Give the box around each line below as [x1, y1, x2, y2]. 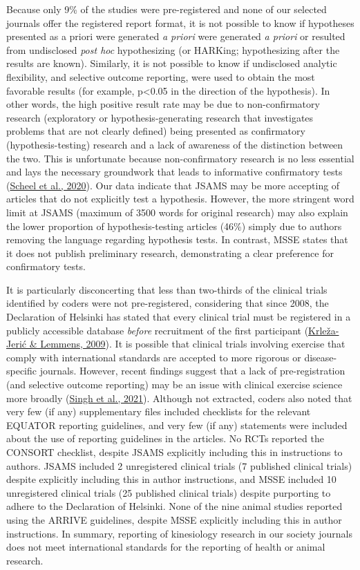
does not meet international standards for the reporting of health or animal [6, 540, 325, 554]
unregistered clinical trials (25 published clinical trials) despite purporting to [6, 485, 331, 500]
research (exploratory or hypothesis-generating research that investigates [6, 110, 314, 124]
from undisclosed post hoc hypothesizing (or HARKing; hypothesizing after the [6, 42, 340, 57]
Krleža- [308, 323, 339, 337]
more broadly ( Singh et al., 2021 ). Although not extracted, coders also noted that [6, 390, 352, 405]
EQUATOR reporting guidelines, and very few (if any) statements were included [6, 417, 348, 432]
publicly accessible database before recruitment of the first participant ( [6, 323, 309, 337]
